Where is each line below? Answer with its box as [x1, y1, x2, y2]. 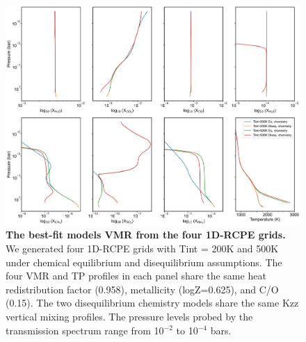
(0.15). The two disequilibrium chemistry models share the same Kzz [6, 295, 299, 310]
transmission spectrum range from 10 [6, 323, 164, 337]
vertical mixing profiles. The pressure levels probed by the [6, 309, 253, 323]
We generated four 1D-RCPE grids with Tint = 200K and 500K [6, 241, 279, 255]
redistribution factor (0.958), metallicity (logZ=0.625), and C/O [6, 282, 279, 296]
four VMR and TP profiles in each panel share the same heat [6, 268, 266, 283]
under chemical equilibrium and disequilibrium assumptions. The [6, 254, 282, 269]
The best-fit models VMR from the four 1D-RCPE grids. [6, 227, 286, 242]
